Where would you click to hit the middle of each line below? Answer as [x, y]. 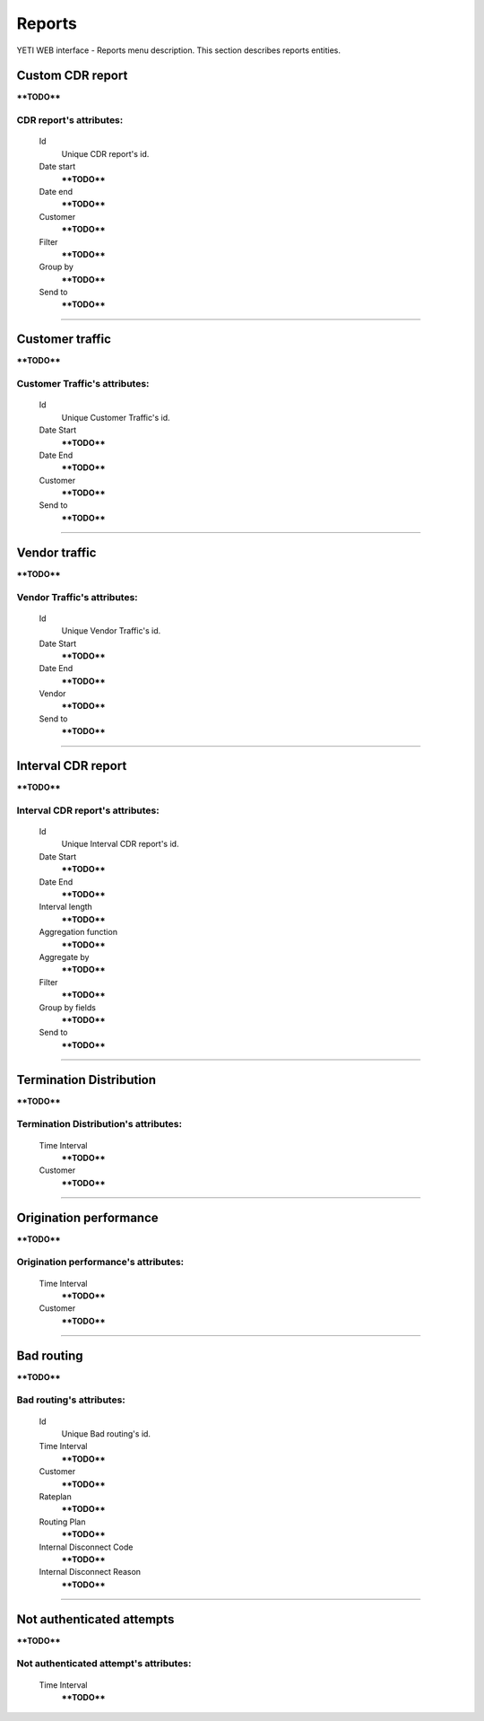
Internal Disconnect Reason [90, 1572]
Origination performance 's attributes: [100, 1262]
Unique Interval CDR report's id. [120, 844]
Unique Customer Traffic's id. [116, 417]
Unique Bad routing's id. [106, 1434]
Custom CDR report [72, 76]
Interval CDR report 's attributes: [88, 810]
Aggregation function [78, 932]
